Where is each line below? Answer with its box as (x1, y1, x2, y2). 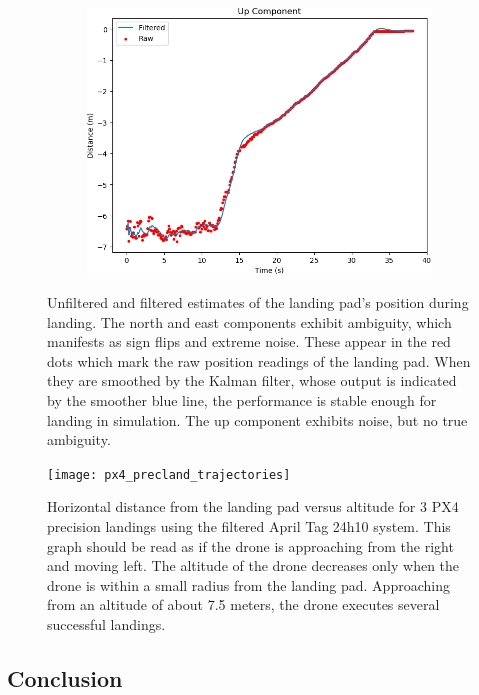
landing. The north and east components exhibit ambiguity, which (47, 311, 452, 332)
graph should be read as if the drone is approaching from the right (47, 535, 454, 556)
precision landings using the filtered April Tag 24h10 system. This (47, 515, 451, 536)
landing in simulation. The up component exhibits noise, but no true (47, 409, 468, 430)
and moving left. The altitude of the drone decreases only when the (47, 555, 460, 576)
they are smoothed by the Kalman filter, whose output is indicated (47, 370, 457, 391)
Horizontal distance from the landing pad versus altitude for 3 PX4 (47, 496, 459, 517)
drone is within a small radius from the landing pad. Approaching (47, 574, 450, 595)
